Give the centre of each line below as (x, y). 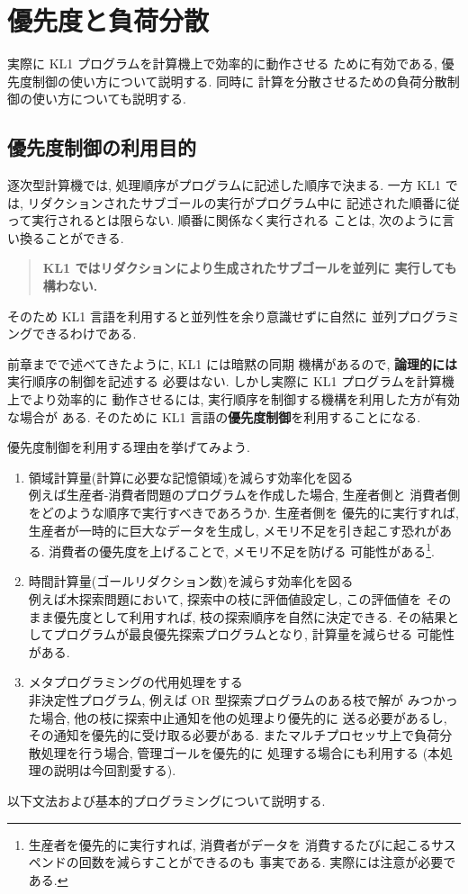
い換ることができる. (66, 237)
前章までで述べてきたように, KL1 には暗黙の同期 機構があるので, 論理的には (233, 363)
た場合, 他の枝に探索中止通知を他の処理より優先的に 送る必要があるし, (238, 717)
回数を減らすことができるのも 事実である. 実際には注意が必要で (267, 862)
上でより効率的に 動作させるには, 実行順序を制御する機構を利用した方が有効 (234, 399)
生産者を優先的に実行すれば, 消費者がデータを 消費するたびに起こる (230, 844)
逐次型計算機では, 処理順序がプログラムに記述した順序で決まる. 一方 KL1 (224, 185)
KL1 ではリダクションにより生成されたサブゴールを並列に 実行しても (250, 268)
